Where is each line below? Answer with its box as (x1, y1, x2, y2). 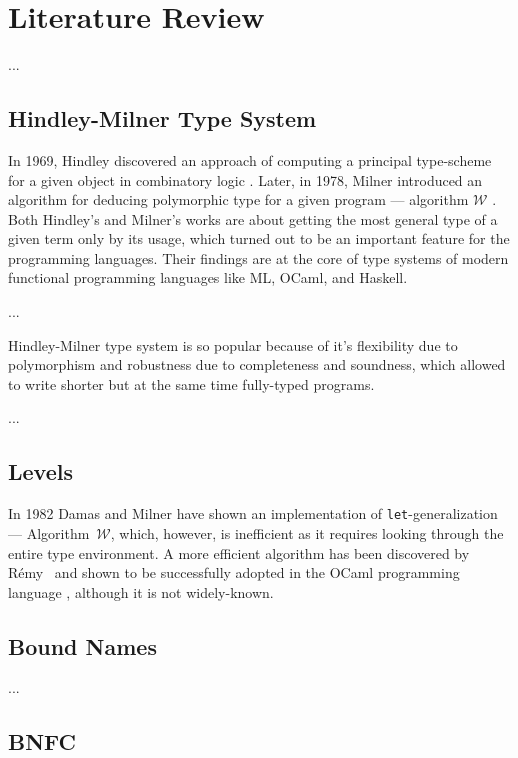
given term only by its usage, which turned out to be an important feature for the (8, 228, 510, 249)
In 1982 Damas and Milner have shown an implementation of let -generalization (8, 503, 498, 524)
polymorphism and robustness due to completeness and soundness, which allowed (8, 354, 506, 375)
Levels (8, 456, 73, 487)
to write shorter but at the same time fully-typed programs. (8, 373, 375, 394)
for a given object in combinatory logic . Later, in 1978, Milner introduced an (8, 169, 483, 190)
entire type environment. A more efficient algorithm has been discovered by (8, 542, 470, 563)
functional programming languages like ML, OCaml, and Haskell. (8, 267, 408, 288)
